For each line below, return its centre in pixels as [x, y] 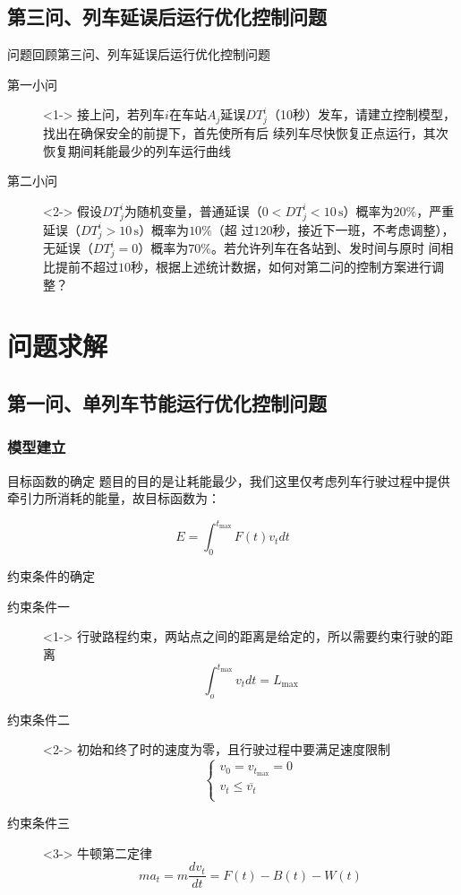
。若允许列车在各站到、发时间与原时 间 [326, 248]
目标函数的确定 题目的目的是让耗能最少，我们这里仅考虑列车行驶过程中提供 [229, 480]
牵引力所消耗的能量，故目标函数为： [114, 498]
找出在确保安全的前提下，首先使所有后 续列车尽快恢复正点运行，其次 [246, 133]
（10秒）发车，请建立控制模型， [361, 114]
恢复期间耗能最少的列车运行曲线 [137, 150]
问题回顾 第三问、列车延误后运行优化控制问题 [139, 54]
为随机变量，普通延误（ [193, 210]
